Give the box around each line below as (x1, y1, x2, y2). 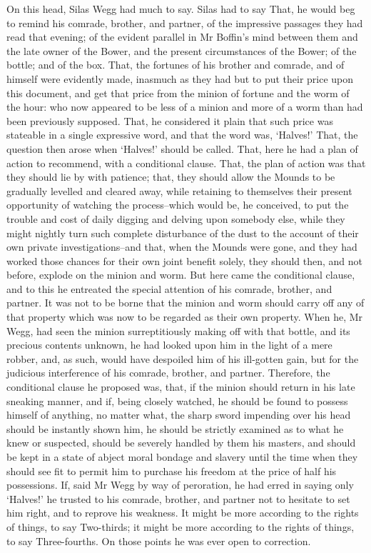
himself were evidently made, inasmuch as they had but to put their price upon (6, 71, 354, 86)
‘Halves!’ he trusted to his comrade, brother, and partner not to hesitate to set (6, 491, 350, 506)
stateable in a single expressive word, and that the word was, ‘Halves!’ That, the (6, 127, 358, 142)
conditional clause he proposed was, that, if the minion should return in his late (6, 379, 355, 394)
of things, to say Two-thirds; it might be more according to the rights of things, (6, 519, 355, 534)
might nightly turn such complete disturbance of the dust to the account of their (6, 225, 359, 240)
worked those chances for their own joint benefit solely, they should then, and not (6, 253, 362, 268)
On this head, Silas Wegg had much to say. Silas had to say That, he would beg (6, 1, 355, 16)
